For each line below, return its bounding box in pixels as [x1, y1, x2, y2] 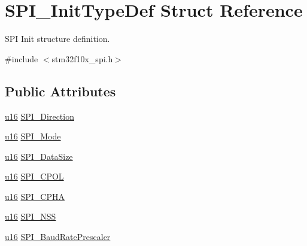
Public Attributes [5, 81, 116, 100]
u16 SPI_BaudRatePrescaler [5, 230, 111, 243]
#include [5, 52, 38, 65]
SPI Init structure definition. [5, 32, 110, 45]
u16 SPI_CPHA [5, 190, 65, 202]
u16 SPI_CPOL [5, 170, 64, 183]
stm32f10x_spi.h [51, 52, 113, 65]
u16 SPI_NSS [5, 210, 56, 223]
